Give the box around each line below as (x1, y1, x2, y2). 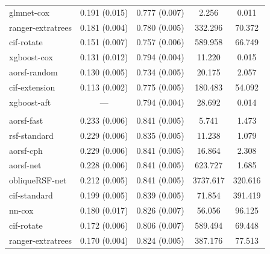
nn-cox (9, 203, 34, 216)
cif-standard (9, 189, 53, 202)
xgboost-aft (9, 95, 51, 108)
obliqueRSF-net (9, 174, 67, 186)
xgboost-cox (9, 51, 53, 63)
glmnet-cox (9, 5, 49, 18)
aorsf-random (9, 66, 58, 78)
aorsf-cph (9, 144, 43, 156)
